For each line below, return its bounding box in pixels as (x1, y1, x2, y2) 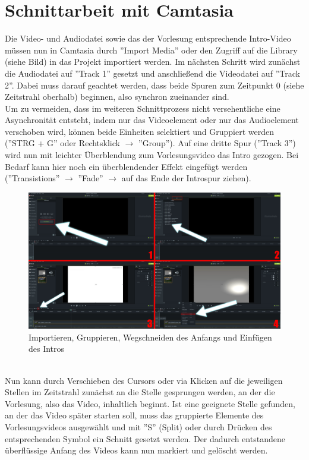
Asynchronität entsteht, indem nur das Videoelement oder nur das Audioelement (5, 114, 299, 126)
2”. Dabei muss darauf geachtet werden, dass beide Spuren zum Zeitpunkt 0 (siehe (5, 78, 304, 91)
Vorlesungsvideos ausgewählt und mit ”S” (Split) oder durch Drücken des (5, 420, 272, 433)
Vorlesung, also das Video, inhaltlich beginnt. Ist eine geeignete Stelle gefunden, (5, 397, 295, 409)
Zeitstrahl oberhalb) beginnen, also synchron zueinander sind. (5, 90, 229, 103)
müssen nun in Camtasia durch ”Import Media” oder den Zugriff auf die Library (5, 43, 298, 56)
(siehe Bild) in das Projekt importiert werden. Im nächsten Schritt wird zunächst (5, 55, 301, 68)
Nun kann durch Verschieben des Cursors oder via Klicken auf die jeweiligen (5, 374, 283, 386)
